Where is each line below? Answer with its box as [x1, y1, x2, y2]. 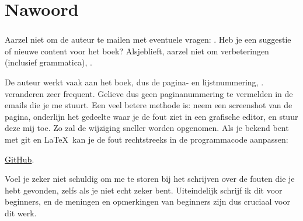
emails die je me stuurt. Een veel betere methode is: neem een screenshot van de [5, 99, 292, 111]
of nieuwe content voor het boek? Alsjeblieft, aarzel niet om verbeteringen [5, 44, 269, 57]
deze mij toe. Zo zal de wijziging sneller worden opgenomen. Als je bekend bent [5, 122, 289, 134]
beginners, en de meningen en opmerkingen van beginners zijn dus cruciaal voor [5, 195, 290, 208]
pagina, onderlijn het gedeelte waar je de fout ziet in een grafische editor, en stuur [5, 110, 298, 122]
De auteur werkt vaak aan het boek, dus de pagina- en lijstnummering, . [5, 76, 264, 88]
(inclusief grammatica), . [5, 56, 92, 68]
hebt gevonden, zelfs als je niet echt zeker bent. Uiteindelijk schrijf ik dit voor [5, 184, 283, 196]
